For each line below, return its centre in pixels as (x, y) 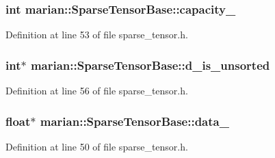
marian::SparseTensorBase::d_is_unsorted (150, 65)
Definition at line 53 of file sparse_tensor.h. (97, 35)
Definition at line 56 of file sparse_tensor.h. (97, 91)
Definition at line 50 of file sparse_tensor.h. (97, 146)
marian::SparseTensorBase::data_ (134, 121)
